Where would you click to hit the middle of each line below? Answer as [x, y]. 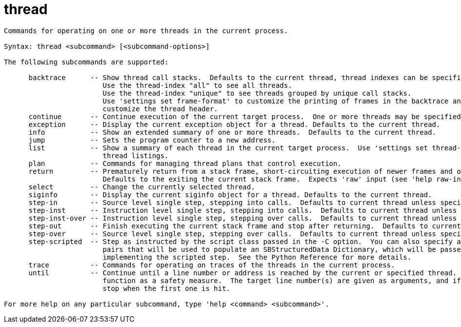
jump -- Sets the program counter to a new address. [152, 140]
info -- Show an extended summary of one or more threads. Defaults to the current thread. [232, 132]
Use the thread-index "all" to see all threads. [198, 85]
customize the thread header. [160, 109]
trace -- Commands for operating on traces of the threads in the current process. [212, 265]
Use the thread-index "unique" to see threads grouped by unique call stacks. [257, 93]
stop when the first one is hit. [167, 288]
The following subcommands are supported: [86, 62]
